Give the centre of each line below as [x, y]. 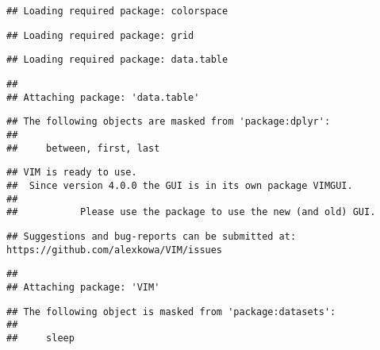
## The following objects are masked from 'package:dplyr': [169, 122]
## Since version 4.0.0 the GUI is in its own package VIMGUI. [180, 185]
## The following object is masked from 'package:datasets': [171, 312]
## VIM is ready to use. [72, 173]
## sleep [40, 338]
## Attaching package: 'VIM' [83, 287]
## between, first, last [83, 148]
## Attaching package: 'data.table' [103, 97]
